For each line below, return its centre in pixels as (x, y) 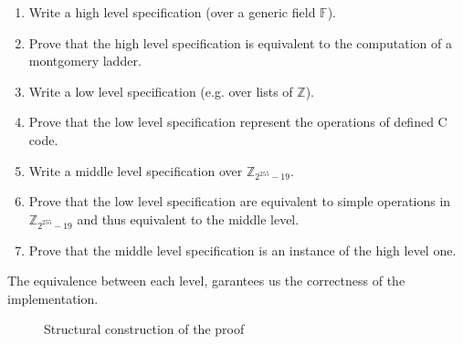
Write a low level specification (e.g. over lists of (161, 91)
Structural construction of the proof (144, 329)
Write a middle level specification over (136, 170)
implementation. (53, 298)
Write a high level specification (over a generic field (172, 12)
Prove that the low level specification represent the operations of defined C (238, 122)
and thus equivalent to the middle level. (188, 219)
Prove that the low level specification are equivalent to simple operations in (240, 201)
